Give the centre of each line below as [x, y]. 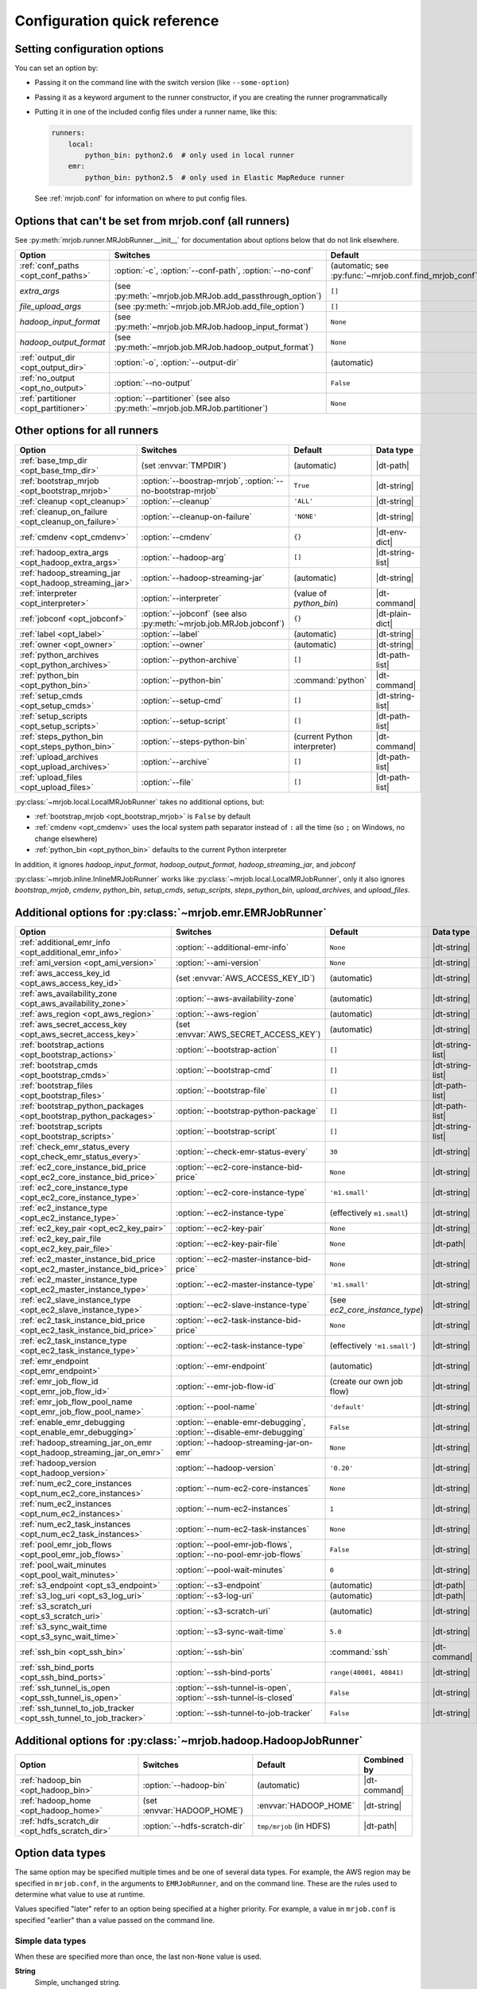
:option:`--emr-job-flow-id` [226, 1387]
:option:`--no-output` [153, 383]
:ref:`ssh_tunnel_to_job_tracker [77, 1708]
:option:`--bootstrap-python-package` [247, 1111]
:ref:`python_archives [59, 655]
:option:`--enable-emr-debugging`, [240, 1423]
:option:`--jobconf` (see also [194, 613]
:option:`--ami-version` [218, 963]
